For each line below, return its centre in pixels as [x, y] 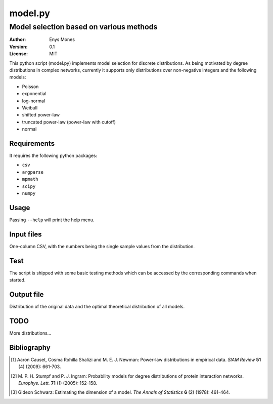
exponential [34, 94]
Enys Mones [62, 39]
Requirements [32, 144]
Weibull [30, 108]
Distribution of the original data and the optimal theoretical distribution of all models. [97, 306]
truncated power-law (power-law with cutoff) [69, 122]
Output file [27, 294]
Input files [26, 234]
